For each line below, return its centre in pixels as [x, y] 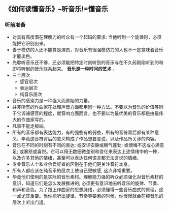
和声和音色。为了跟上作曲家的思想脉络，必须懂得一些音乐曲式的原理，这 [88, 189]
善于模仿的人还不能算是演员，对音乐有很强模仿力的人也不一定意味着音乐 [88, 49]
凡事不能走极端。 [30, 126]
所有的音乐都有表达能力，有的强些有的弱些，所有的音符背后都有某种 [83, 132]
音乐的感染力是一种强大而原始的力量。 [52, 100]
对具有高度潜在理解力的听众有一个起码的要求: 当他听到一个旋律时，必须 [87, 37]
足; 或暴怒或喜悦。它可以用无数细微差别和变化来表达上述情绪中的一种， [87, 151]
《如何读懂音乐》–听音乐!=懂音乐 [57, 9]
